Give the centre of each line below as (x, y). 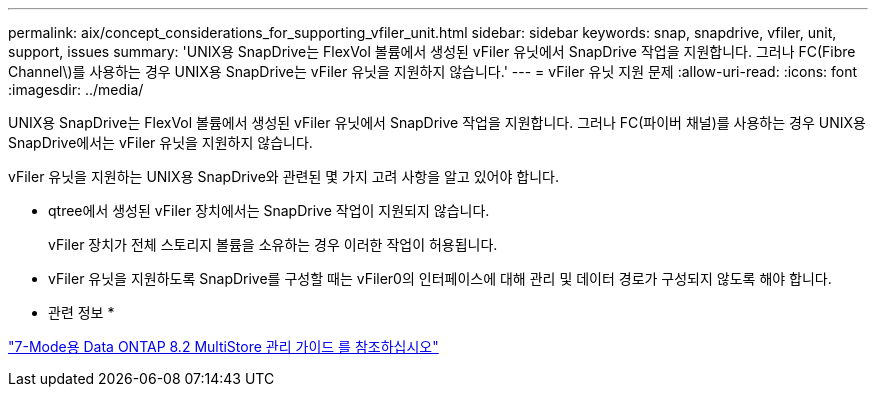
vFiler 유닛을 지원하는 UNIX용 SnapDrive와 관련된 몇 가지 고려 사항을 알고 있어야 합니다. (283, 176)
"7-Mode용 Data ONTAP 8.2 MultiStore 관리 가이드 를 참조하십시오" (223, 346)
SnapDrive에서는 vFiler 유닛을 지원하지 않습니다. (160, 142)
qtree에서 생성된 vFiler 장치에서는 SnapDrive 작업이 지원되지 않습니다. (269, 210)
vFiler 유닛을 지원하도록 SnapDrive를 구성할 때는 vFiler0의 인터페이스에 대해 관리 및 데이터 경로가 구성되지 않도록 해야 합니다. (440, 278)
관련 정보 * (81, 312)
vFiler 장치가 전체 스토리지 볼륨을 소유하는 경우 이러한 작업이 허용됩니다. (273, 244)
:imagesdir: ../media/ (76, 89)
